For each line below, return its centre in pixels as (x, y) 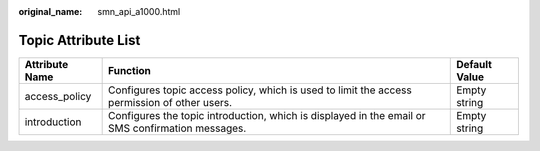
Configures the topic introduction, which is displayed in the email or (267, 115)
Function (130, 70)
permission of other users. (170, 102)
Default (474, 64)
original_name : (50, 11)
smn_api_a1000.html (139, 11)
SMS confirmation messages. (177, 128)
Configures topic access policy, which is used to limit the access (260, 90)
